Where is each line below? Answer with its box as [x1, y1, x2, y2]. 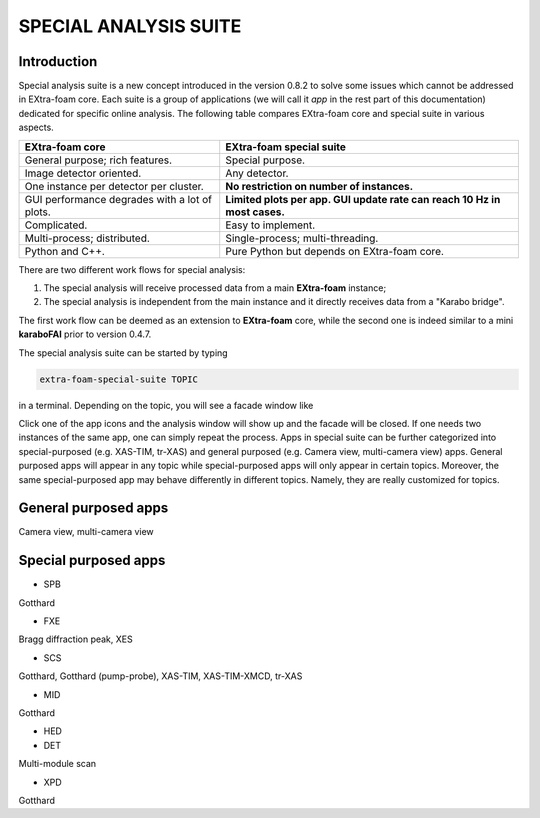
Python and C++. [24, 244, 105, 258]
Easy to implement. [225, 218, 316, 232]
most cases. [225, 205, 285, 219]
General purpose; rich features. [24, 153, 173, 167]
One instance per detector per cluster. [24, 179, 204, 193]
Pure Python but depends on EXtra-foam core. [225, 244, 445, 258]
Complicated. [24, 218, 88, 232]
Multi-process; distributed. [24, 231, 150, 245]
